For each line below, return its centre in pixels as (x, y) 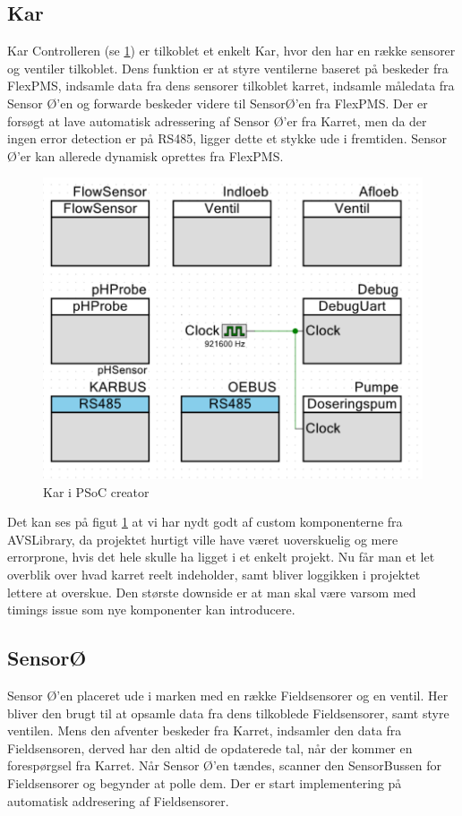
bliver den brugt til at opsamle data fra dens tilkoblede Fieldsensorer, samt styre (228, 713)
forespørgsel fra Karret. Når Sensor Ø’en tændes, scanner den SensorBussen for (224, 765)
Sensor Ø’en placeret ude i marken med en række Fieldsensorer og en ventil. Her (228, 696)
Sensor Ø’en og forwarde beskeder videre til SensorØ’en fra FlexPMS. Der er (218, 103)
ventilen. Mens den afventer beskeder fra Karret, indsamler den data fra (205, 730)
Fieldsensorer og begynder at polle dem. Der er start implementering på (205, 783)
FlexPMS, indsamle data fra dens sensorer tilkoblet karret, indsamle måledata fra (231, 86)
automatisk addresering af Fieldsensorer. (118, 800)
